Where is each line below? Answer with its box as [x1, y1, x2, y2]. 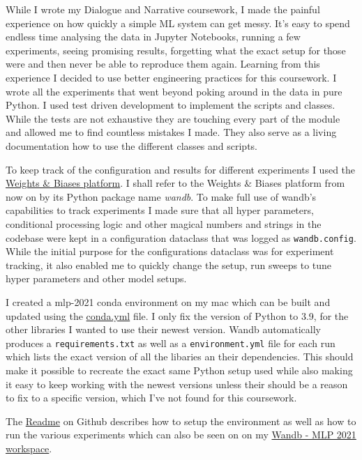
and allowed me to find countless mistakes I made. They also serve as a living [6, 125, 337, 139]
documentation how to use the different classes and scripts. [6, 138, 258, 153]
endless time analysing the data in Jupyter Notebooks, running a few [6, 29, 301, 44]
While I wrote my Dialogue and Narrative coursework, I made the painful [6, 2, 320, 16]
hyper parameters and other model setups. [6, 271, 187, 286]
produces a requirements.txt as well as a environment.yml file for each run [6, 335, 335, 350]
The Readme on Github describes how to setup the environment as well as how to [6, 413, 356, 428]
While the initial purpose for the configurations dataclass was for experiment [6, 244, 334, 259]
